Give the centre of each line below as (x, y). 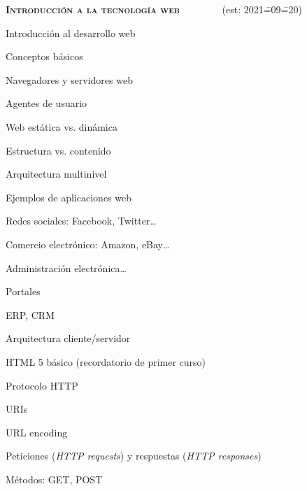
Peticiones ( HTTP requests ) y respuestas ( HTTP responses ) (134, 456)
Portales (23, 291)
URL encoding (37, 432)
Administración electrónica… (66, 268)
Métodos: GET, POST (54, 479)
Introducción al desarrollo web (71, 33)
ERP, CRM (30, 314)
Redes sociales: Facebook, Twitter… (81, 221)
